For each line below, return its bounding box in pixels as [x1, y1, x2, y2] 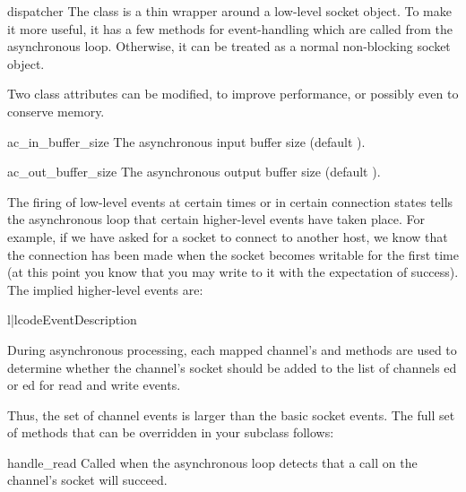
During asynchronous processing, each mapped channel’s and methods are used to [7, 340, 457, 358]
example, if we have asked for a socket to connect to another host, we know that [7, 227, 448, 246]
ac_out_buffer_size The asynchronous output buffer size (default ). [7, 162, 381, 181]
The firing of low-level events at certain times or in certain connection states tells [7, 192, 453, 211]
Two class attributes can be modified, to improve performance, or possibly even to [7, 84, 459, 103]
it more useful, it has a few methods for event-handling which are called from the [7, 19, 453, 38]
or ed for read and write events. [7, 375, 181, 394]
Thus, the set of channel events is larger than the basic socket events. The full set [7, 405, 455, 424]
